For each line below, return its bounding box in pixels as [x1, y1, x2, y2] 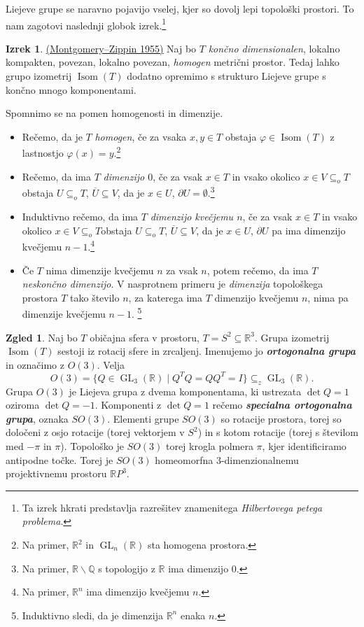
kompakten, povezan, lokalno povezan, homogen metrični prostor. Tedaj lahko [6, 55, 339, 69]
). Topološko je [60, 439, 124, 453]
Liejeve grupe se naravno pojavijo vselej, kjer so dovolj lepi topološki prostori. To [6, 1, 354, 15]
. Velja [97, 357, 125, 372]
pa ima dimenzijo [272, 223, 346, 237]
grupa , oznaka [6, 411, 69, 425]
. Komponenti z [94, 397, 162, 412]
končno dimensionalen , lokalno [208, 41, 340, 55]
